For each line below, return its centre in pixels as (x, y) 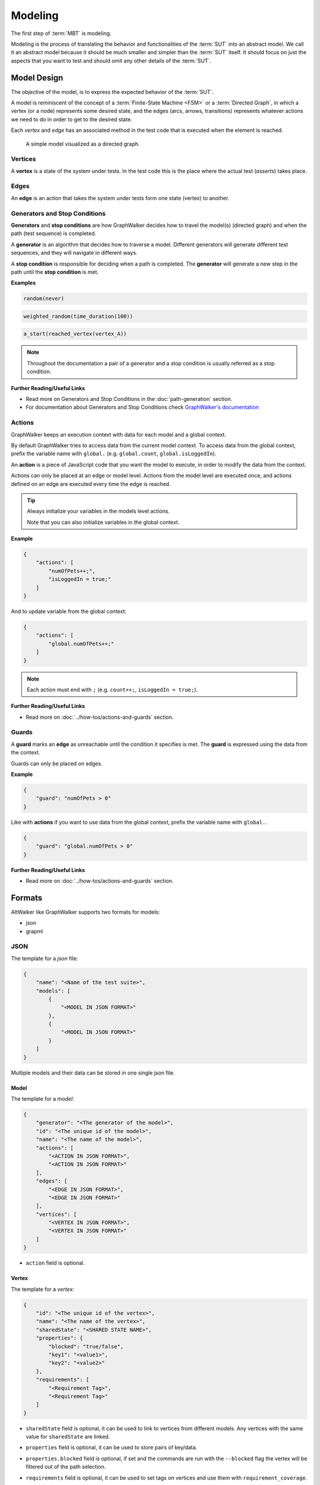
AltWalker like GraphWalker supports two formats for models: (85, 912)
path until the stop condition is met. (55, 272)
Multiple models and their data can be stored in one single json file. (93, 1073)
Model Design (37, 78)
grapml (34, 931)
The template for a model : (42, 1099)
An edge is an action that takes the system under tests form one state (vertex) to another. (120, 198)
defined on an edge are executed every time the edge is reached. (91, 484)
